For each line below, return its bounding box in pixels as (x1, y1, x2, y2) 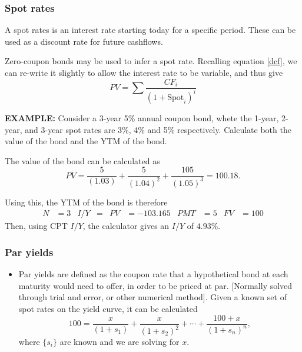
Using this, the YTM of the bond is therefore (5, 195, 168, 208)
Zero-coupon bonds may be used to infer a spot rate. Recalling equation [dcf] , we (5, 55, 297, 67)
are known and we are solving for (59, 336, 180, 347)
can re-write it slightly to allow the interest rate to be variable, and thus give (5, 67, 283, 78)
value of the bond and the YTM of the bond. (5, 135, 167, 147)
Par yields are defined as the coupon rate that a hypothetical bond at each (18, 268, 288, 280)
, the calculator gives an (82, 220, 170, 232)
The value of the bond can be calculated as (5, 154, 160, 167)
